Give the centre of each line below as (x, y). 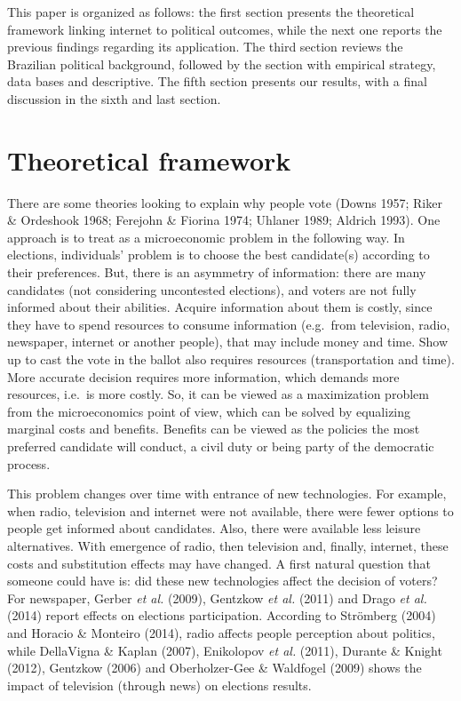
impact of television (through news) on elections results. (159, 685)
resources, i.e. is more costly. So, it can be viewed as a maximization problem (218, 394)
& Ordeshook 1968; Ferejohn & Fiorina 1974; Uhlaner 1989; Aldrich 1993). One (224, 220)
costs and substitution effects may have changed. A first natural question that (219, 563)
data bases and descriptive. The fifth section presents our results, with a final (217, 81)
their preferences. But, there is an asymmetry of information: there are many (217, 272)
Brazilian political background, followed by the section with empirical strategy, (222, 64)
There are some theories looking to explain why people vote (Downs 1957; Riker (225, 202)
